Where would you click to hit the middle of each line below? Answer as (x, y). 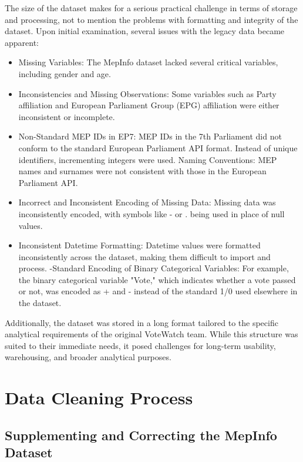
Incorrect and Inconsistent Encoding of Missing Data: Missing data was (147, 202)
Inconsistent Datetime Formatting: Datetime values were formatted (139, 245)
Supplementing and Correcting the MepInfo (141, 435)
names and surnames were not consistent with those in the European (142, 171)
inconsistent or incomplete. (67, 116)
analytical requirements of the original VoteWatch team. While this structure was (151, 334)
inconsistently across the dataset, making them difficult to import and (144, 256)
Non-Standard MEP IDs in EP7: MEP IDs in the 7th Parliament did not (150, 136)
